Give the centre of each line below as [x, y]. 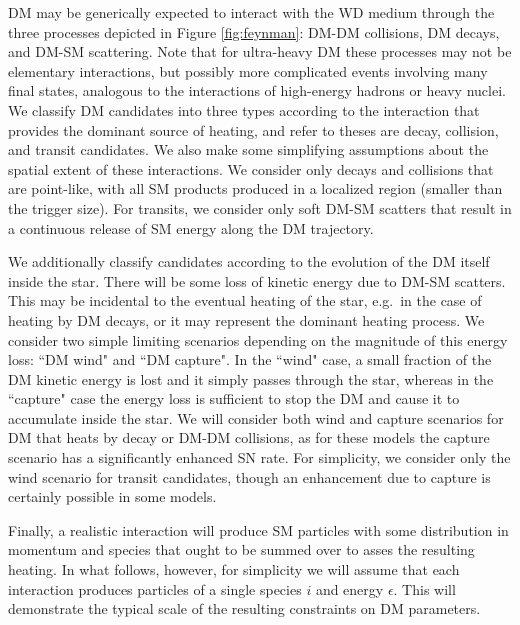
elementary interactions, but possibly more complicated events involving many [248, 70]
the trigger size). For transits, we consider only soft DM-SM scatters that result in [260, 207]
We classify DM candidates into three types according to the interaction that [244, 109]
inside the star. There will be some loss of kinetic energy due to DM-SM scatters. [257, 280]
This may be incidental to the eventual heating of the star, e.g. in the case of [245, 300]
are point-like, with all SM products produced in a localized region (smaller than [255, 188]
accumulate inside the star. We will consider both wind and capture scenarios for [256, 417]
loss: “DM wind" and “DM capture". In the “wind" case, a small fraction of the [250, 359]
